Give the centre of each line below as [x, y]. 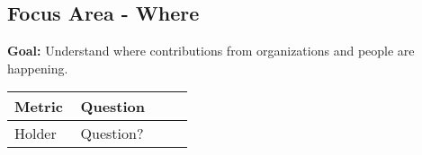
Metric [39, 107]
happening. [38, 68]
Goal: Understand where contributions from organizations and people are [211, 51]
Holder [36, 133]
